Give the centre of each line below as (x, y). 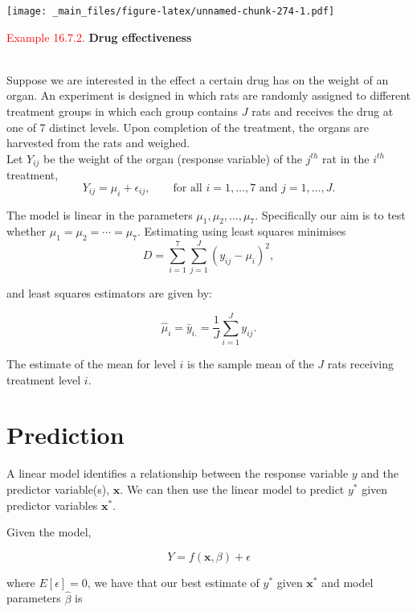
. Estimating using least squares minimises (241, 231)
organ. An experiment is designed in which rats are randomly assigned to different (209, 95)
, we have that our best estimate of (173, 582)
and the (380, 473)
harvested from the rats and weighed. (98, 143)
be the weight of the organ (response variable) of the (173, 158)
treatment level (44, 379)
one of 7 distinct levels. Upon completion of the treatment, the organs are (188, 127)
